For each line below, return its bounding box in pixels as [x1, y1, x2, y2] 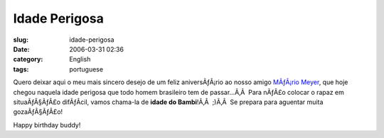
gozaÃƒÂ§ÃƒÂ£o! [13, 108, 63, 116]
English [69, 55, 91, 64]
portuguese [69, 64, 103, 74]
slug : [13, 35, 28, 44]
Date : [13, 45, 30, 53]
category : [13, 55, 43, 64]
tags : [13, 64, 29, 74]
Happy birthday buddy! [13, 120, 81, 129]
